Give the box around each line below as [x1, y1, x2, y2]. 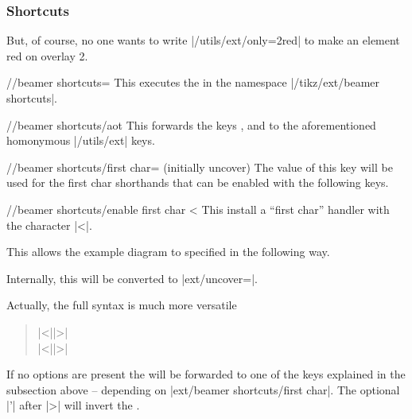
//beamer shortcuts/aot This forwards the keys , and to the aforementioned [6, 116, 376, 133]
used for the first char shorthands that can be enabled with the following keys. [6, 174, 389, 191]
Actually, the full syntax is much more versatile [6, 297, 237, 313]
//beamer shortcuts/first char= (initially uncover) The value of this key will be [6, 158, 393, 175]
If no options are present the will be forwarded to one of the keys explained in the [6, 366, 406, 382]
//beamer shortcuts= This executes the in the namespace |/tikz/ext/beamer [6, 74, 380, 91]
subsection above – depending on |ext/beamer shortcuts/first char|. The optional [6, 381, 400, 398]
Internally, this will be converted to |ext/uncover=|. [6, 270, 258, 286]
